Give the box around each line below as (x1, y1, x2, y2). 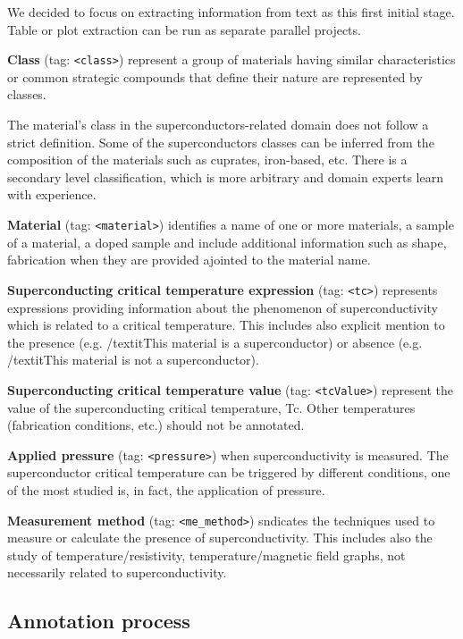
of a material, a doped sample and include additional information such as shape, (7, 232, 447, 251)
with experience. (7, 185, 97, 204)
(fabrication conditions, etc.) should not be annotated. (7, 416, 305, 434)
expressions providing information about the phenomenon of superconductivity (7, 298, 438, 316)
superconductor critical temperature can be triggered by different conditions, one (7, 463, 450, 482)
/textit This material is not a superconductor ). (7, 350, 259, 369)
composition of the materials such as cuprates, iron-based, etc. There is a (7, 150, 408, 169)
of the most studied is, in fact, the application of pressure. (7, 480, 325, 499)
